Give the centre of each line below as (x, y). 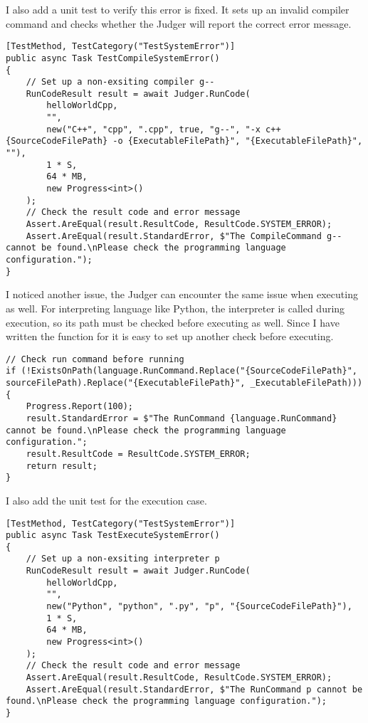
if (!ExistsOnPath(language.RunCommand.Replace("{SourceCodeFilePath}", (182, 371)
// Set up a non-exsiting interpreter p (123, 559)
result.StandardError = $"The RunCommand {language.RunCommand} (182, 418)
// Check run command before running (95, 359)
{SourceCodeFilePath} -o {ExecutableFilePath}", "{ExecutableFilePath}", (184, 141)
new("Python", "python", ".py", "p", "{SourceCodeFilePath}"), (199, 607)
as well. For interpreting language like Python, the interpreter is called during (175, 308)
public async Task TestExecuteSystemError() (113, 535)
